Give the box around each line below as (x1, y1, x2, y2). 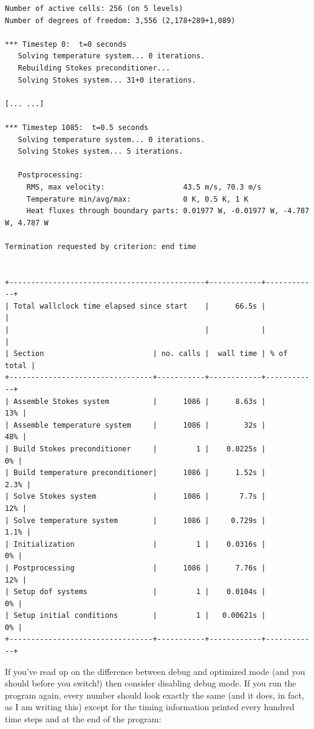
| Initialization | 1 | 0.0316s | (5, 539, 266, 549)
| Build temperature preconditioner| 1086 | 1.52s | (5, 468, 266, 477)
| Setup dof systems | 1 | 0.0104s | (5, 587, 266, 597)
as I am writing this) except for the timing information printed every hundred (5, 700, 295, 713)
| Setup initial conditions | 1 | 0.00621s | (5, 611, 266, 620)
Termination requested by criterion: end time (5, 242, 196, 251)
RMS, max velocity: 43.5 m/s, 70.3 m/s (26, 182, 262, 191)
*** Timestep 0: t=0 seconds (5, 39, 127, 49)
